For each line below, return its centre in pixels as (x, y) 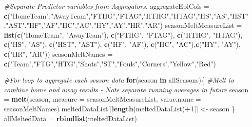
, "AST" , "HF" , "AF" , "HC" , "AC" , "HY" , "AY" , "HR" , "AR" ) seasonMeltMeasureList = (123, 25)
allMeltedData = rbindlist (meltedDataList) (70, 118)
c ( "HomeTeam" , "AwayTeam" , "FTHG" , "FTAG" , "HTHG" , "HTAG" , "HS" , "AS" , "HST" (126, 15)
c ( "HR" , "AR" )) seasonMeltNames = (58, 53)
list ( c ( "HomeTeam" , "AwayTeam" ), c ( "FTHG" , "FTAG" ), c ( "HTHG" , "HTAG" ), (123, 34)
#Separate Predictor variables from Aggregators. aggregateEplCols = (107, 6)
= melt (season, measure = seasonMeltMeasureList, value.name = (103, 99)
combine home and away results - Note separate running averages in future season (126, 89)
